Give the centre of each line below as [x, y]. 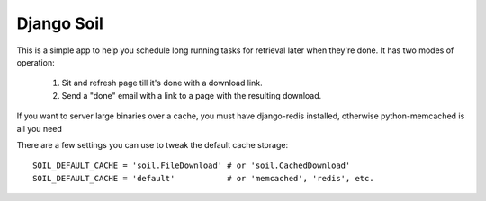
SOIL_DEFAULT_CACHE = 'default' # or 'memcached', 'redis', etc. [203, 178]
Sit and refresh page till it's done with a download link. [162, 83]
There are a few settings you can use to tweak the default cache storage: [152, 144]
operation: [36, 62]
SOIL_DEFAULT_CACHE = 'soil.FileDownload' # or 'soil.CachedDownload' [192, 166]
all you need [39, 128]
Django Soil [60, 23]
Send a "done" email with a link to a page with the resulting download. [192, 95]
